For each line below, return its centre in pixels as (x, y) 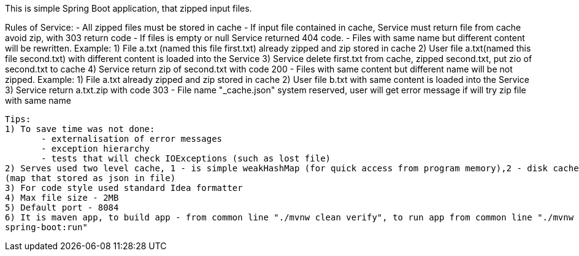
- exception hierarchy (96, 149)
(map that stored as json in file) (90, 178)
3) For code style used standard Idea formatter (124, 188)
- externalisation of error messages (132, 139)
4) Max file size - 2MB (62, 198)
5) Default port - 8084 (62, 208)
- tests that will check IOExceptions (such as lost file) (186, 158)
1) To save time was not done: (80, 129)
